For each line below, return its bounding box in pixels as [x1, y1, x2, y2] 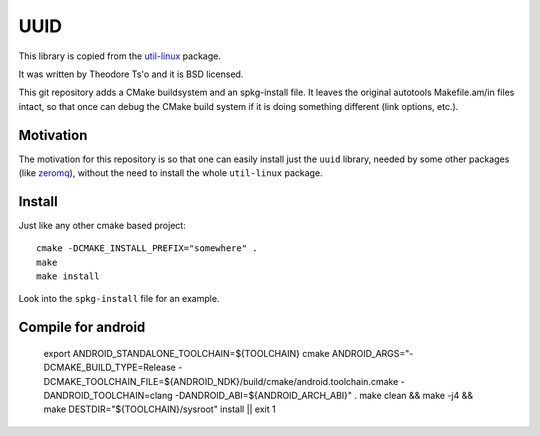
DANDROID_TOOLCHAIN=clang [43, 390, 174, 402]
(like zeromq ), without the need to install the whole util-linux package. [18, 167, 324, 179]
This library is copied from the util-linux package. [18, 50, 222, 62]
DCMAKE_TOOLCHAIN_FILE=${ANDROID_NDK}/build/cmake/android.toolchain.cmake [43, 375, 399, 387]
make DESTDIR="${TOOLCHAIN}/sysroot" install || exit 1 [43, 403, 276, 415]
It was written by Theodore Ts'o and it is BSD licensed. [18, 68, 244, 80]
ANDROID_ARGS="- [331, 347, 414, 359]
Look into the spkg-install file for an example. [18, 293, 220, 305]
